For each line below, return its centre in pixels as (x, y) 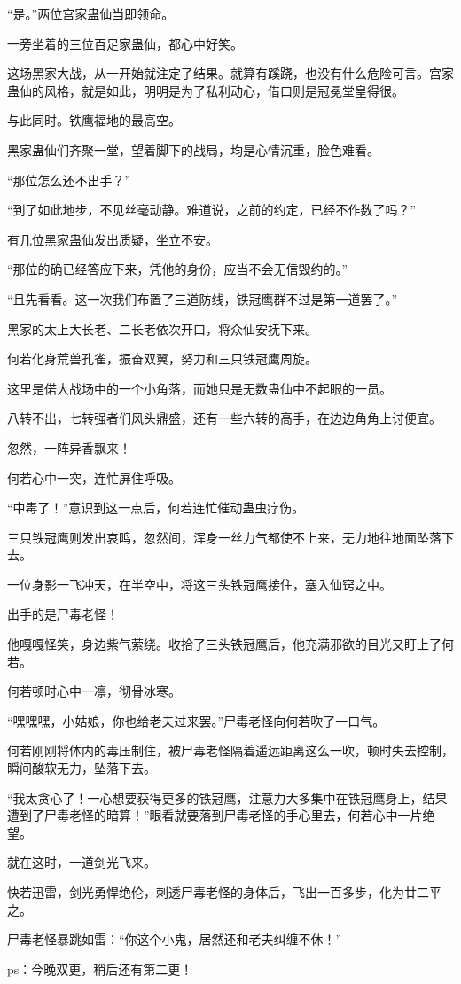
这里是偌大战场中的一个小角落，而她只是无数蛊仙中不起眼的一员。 (199, 388)
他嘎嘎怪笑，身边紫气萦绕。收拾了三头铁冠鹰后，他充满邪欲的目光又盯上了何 (230, 644)
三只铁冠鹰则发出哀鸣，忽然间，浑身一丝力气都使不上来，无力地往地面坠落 (224, 537)
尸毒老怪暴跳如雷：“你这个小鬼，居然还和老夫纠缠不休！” (175, 939)
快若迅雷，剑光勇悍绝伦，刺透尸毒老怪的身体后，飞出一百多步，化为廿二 (218, 892)
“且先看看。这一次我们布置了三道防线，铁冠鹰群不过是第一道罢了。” (203, 298)
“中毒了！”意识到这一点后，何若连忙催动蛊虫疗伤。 (156, 508)
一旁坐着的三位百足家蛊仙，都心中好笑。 (125, 43)
